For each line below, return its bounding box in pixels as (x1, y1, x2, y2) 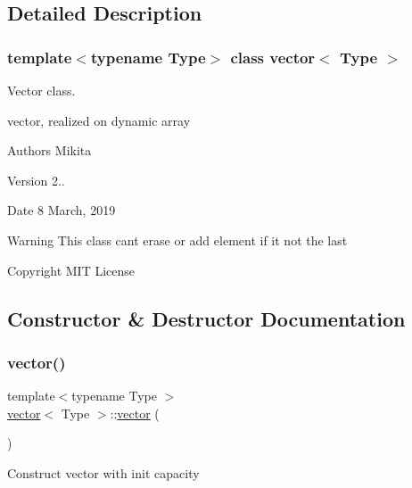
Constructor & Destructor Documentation (7, 304, 406, 332)
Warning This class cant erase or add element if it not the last (7, 230, 348, 249)
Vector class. (7, 81, 76, 99)
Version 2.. (7, 170, 65, 189)
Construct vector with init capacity (7, 463, 200, 482)
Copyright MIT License (7, 261, 136, 279)
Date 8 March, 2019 (7, 201, 116, 219)
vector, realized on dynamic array (7, 111, 191, 129)
